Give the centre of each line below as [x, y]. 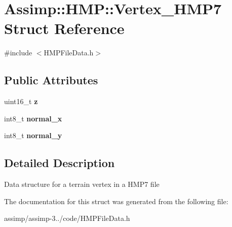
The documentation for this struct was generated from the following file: [116, 201]
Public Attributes [51, 80]
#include [18, 53]
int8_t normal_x [33, 118]
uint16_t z [21, 101]
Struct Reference [64, 28]
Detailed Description [60, 163]
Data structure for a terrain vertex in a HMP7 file [82, 184]
